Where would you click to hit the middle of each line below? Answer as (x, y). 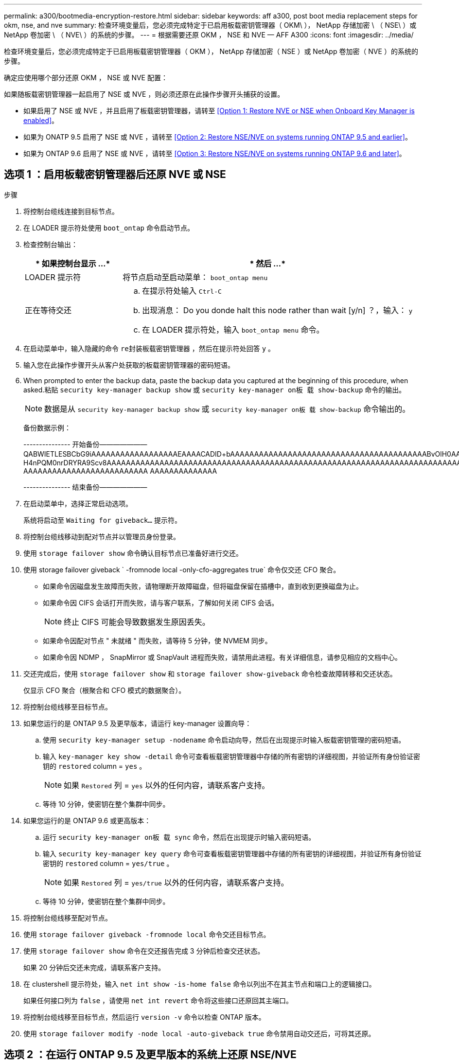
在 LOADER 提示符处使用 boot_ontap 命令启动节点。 (109, 228)
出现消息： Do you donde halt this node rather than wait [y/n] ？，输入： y (277, 310)
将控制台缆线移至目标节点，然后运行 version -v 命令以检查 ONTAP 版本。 (144, 1017)
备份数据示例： (47, 427)
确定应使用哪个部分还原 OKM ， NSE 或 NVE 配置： (86, 78)
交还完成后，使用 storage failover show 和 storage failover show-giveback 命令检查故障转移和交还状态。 (210, 673)
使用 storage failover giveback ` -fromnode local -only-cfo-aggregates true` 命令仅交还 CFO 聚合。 (182, 569)
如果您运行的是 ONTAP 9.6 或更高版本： (87, 820)
